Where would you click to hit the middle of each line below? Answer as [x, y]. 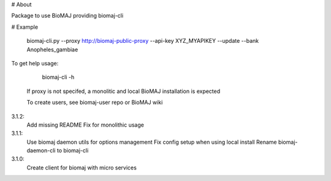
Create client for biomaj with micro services [82, 168]
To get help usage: [35, 63]
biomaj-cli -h [58, 77]
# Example [25, 27]
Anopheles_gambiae [52, 50]
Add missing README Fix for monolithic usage [85, 125]
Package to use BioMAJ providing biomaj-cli [67, 16]
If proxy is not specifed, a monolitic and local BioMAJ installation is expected [124, 91]
